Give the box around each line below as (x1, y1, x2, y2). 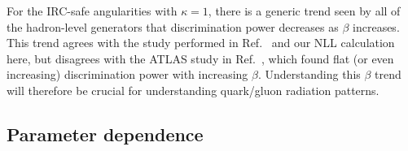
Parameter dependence (7, 121, 204, 146)
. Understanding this (257, 66, 361, 83)
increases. (353, 18, 400, 35)
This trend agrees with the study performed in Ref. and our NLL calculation (7, 34, 395, 51)
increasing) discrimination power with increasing (7, 66, 248, 83)
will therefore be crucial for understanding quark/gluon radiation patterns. (7, 81, 379, 98)
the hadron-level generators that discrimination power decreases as (7, 18, 339, 35)
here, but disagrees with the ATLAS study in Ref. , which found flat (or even (7, 50, 394, 67)
